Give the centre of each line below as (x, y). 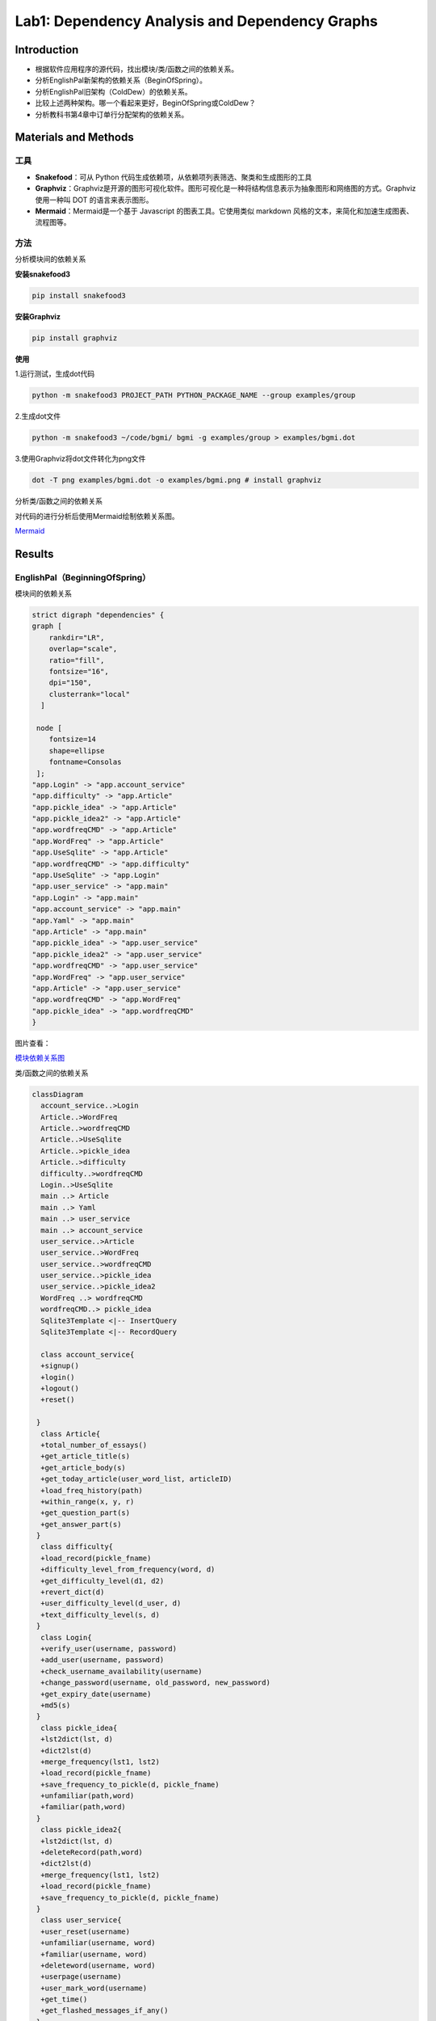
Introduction (47, 50)
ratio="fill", (77, 660)
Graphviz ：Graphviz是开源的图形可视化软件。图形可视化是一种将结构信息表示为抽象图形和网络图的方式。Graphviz (226, 188)
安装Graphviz (38, 316)
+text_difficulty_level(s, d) (101, 1614)
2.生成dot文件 (38, 416)
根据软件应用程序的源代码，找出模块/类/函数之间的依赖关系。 (137, 70)
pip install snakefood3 (79, 295)
